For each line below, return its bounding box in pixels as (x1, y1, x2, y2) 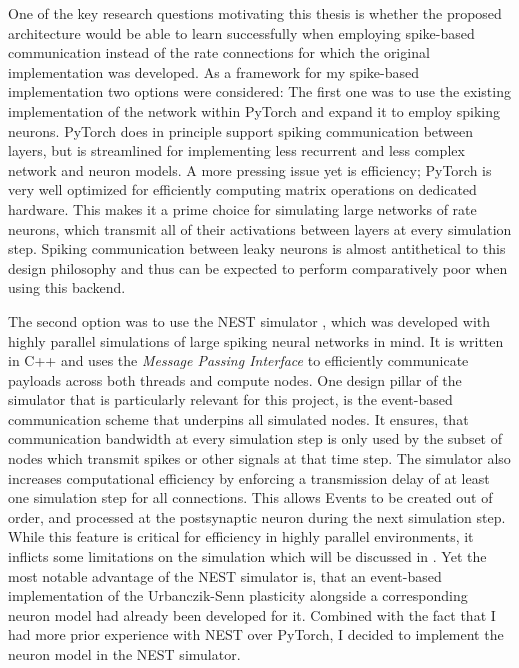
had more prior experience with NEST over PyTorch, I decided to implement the (8, 624, 504, 645)
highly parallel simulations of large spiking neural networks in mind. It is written (8, 330, 504, 351)
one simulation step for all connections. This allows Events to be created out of (8, 487, 493, 508)
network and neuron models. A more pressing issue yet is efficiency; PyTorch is (8, 159, 492, 180)
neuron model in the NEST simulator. (8, 644, 241, 664)
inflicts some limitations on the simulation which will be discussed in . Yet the (8, 546, 487, 567)
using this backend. (8, 277, 126, 298)
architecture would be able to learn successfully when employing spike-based (8, 22, 475, 43)
